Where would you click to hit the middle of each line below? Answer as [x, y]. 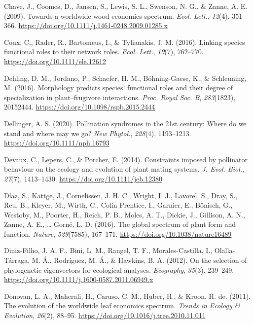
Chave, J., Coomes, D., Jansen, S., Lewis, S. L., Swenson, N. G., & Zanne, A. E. [126, 6]
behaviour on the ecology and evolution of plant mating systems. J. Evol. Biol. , [124, 169]
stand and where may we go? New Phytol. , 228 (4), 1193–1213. [98, 133]
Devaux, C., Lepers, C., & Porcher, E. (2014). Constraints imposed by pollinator [126, 159]
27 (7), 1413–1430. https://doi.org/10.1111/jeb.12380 [83, 178]
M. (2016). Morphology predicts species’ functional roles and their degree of [119, 88]
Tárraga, [17, 260]
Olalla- [225, 250]
